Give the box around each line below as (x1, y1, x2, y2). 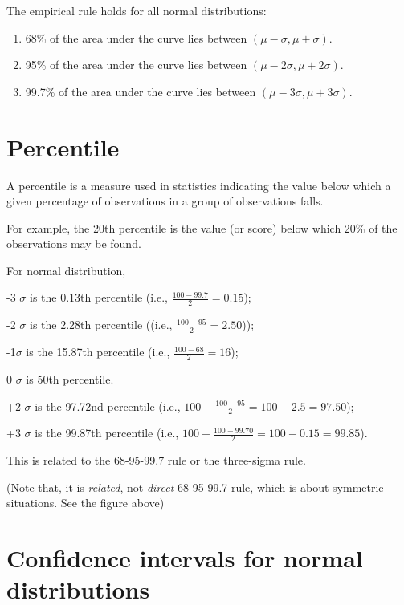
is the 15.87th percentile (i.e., (26, 343, 170, 360)
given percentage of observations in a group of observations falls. (6, 193, 324, 209)
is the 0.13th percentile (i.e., (29, 289, 168, 306)
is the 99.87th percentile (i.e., (35, 424, 179, 441)
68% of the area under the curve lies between (25, 29, 247, 46)
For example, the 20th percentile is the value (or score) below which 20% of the (6, 219, 398, 236)
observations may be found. (6, 235, 141, 252)
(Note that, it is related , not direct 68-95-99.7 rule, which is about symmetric (6, 478, 384, 495)
